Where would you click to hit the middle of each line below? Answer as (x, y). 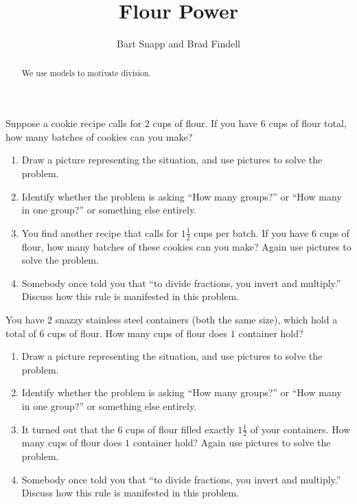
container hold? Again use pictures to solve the (232, 443)
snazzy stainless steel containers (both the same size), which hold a (196, 319)
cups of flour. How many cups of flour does (138, 333)
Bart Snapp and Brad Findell (178, 44)
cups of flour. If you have (205, 123)
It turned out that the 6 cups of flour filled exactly (128, 429)
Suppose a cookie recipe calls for (74, 123)
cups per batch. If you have (251, 232)
